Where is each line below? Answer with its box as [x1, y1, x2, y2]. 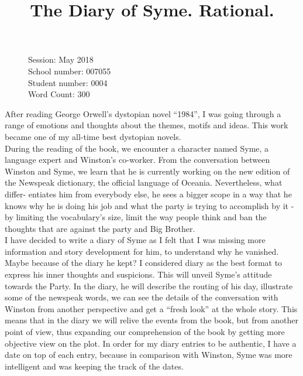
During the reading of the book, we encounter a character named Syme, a [5, 142, 269, 154]
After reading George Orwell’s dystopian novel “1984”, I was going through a [5, 107, 281, 119]
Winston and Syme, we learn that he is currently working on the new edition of [5, 165, 290, 177]
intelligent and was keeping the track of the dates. [5, 360, 184, 372]
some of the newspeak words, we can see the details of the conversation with [5, 291, 278, 303]
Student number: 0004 [28, 76, 108, 88]
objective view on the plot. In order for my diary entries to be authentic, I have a [5, 337, 297, 349]
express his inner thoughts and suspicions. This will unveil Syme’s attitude [5, 268, 272, 281]
